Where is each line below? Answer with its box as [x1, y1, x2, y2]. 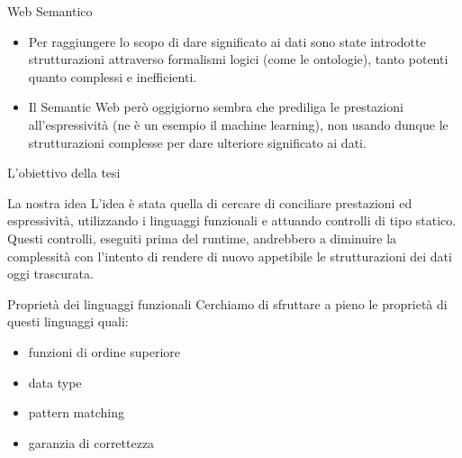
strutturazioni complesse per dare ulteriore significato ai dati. [28, 133, 367, 151]
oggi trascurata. [7, 264, 94, 283]
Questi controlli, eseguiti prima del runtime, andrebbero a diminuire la [7, 228, 397, 247]
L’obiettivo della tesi [7, 163, 121, 182]
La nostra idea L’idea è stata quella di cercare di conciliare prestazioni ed [7, 193, 412, 212]
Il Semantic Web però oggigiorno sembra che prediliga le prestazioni [28, 97, 403, 116]
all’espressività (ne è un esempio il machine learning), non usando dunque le [28, 114, 448, 133]
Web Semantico [7, 2, 93, 20]
